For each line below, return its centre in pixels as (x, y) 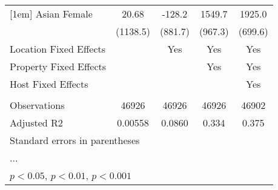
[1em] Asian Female (51, 14)
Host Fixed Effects (49, 84)
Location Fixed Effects (58, 49)
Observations (37, 105)
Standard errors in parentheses (75, 140)
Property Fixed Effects (58, 66)
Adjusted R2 (36, 123)
